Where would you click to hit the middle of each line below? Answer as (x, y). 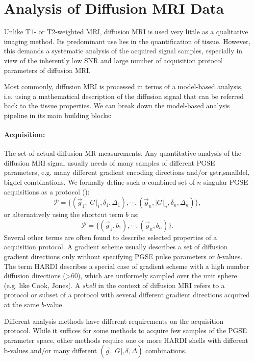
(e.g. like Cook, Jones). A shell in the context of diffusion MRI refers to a (114, 285)
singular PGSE (226, 182)
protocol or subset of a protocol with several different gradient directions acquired (127, 295)
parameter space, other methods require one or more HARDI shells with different (126, 340)
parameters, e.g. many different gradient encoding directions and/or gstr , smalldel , (127, 172)
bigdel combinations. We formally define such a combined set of (100, 182)
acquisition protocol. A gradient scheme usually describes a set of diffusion (116, 247)
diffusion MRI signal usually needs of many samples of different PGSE (110, 162)
